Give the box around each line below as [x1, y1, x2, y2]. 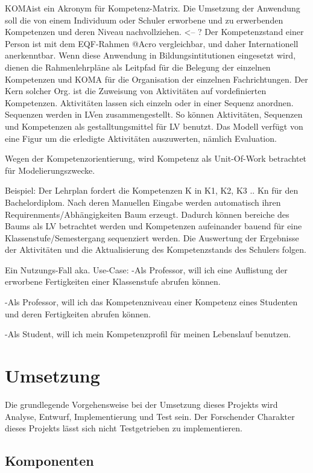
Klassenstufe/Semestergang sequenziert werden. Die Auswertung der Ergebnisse [5, 231, 299, 244]
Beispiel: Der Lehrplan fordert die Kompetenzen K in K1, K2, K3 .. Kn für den [5, 184, 299, 197]
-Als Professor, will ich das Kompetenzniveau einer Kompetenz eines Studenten [5, 296, 298, 308]
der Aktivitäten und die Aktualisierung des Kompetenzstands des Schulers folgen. [5, 243, 306, 256]
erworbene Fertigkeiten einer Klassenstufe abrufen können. [5, 275, 221, 288]
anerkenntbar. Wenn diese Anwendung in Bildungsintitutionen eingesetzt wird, [5, 49, 296, 62]
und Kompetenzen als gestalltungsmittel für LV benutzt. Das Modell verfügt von [5, 119, 303, 132]
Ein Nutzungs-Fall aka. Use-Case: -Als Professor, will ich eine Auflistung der [5, 263, 288, 276]
